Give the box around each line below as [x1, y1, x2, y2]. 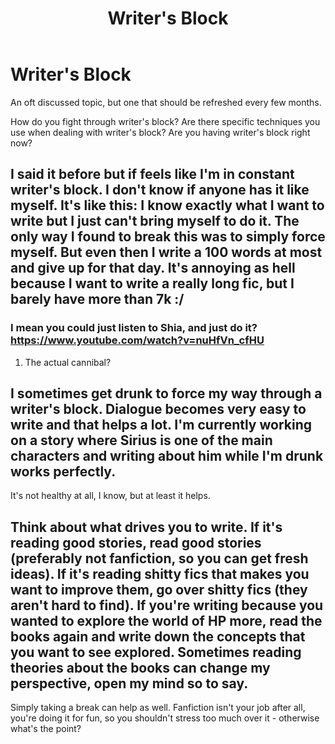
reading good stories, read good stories [10, 534, 262, 551]
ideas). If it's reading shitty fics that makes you [10, 565, 310, 582]
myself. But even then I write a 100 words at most [10, 244, 323, 261]
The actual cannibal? [24, 356, 112, 368]
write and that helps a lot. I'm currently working [10, 417, 313, 434]
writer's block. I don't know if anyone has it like [10, 182, 310, 199]
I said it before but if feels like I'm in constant [10, 166, 295, 183]
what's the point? [10, 723, 82, 735]
